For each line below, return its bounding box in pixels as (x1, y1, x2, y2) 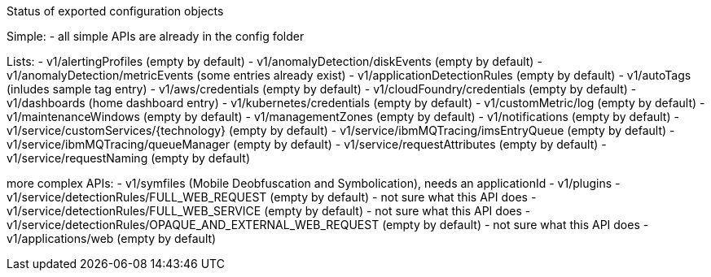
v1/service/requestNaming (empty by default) (7, 151, 250, 165)
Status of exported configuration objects (7, 4, 224, 18)
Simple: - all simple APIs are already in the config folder (7, 29, 305, 43)
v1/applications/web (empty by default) (7, 232, 217, 245)
